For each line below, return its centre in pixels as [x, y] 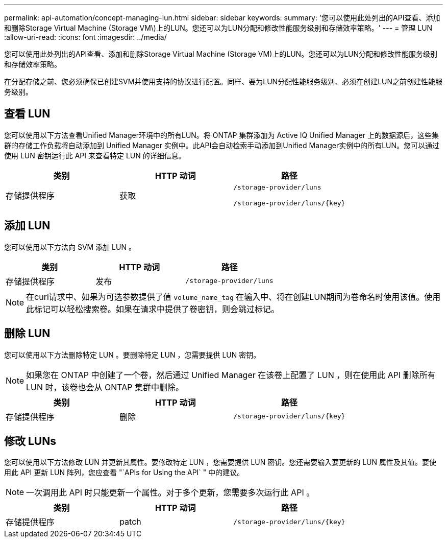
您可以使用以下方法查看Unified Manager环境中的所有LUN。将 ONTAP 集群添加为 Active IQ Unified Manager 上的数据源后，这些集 [222, 135]
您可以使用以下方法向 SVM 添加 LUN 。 [70, 247]
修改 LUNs [30, 441]
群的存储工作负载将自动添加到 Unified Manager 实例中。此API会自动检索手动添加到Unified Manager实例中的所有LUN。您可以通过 [222, 145]
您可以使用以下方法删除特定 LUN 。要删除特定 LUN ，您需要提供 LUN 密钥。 [132, 355]
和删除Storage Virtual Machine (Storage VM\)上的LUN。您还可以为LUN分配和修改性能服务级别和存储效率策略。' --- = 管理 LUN [218, 28]
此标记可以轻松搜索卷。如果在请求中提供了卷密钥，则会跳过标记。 [153, 309]
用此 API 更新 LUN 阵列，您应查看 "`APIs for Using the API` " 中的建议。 [124, 473]
